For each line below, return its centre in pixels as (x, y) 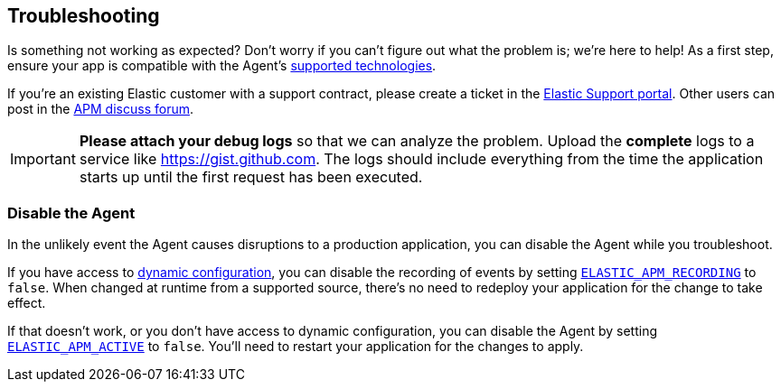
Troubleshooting (84, 16)
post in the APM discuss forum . (100, 109)
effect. (27, 303)
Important (43, 159)
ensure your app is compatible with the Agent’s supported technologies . (222, 66)
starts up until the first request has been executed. (251, 177)
